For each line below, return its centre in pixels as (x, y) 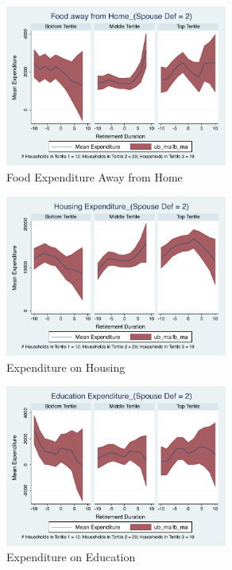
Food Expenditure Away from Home (95, 177)
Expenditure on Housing (66, 367)
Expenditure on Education (71, 557)
